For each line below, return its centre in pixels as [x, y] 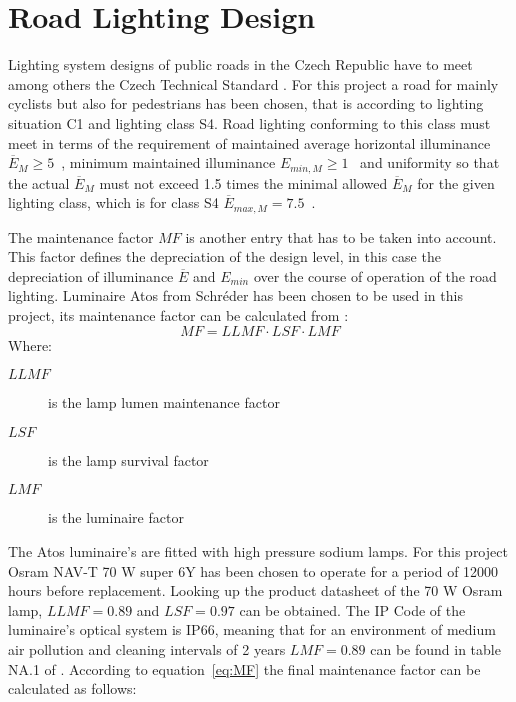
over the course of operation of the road [375, 275]
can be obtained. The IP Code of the [352, 609]
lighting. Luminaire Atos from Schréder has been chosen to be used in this [235, 295]
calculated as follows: [72, 688]
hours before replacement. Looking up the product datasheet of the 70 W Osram [255, 590]
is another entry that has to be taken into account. [341, 236]
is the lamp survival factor [128, 459]
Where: [30, 344]
